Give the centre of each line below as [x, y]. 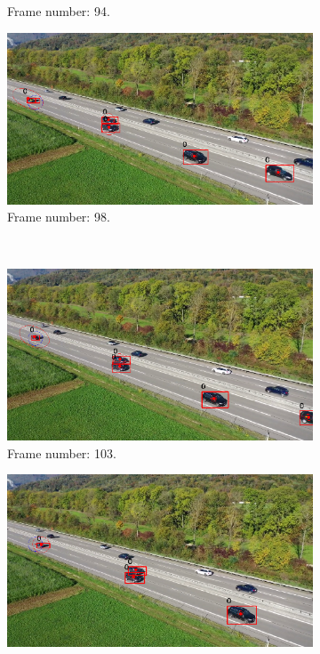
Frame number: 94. [59, 11]
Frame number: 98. [59, 217]
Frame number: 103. [62, 452]
